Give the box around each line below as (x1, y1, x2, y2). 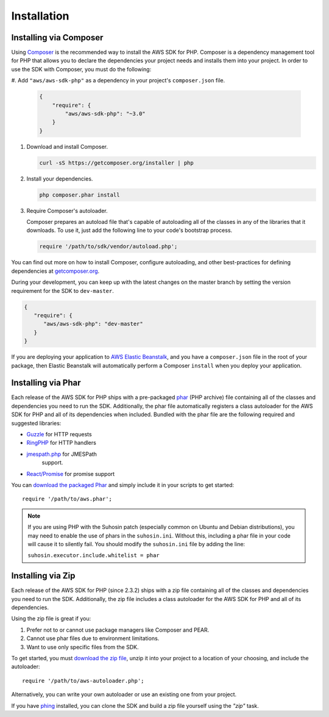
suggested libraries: (11, 419, 62, 427)
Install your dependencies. (26, 175, 93, 182)
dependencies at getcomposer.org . (11, 267, 100, 275)
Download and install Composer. (26, 143, 108, 150)
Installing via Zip (11, 571, 76, 581)
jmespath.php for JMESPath (26, 450, 97, 458)
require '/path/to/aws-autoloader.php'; (22, 677, 144, 684)
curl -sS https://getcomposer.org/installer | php (39, 159, 194, 166)
